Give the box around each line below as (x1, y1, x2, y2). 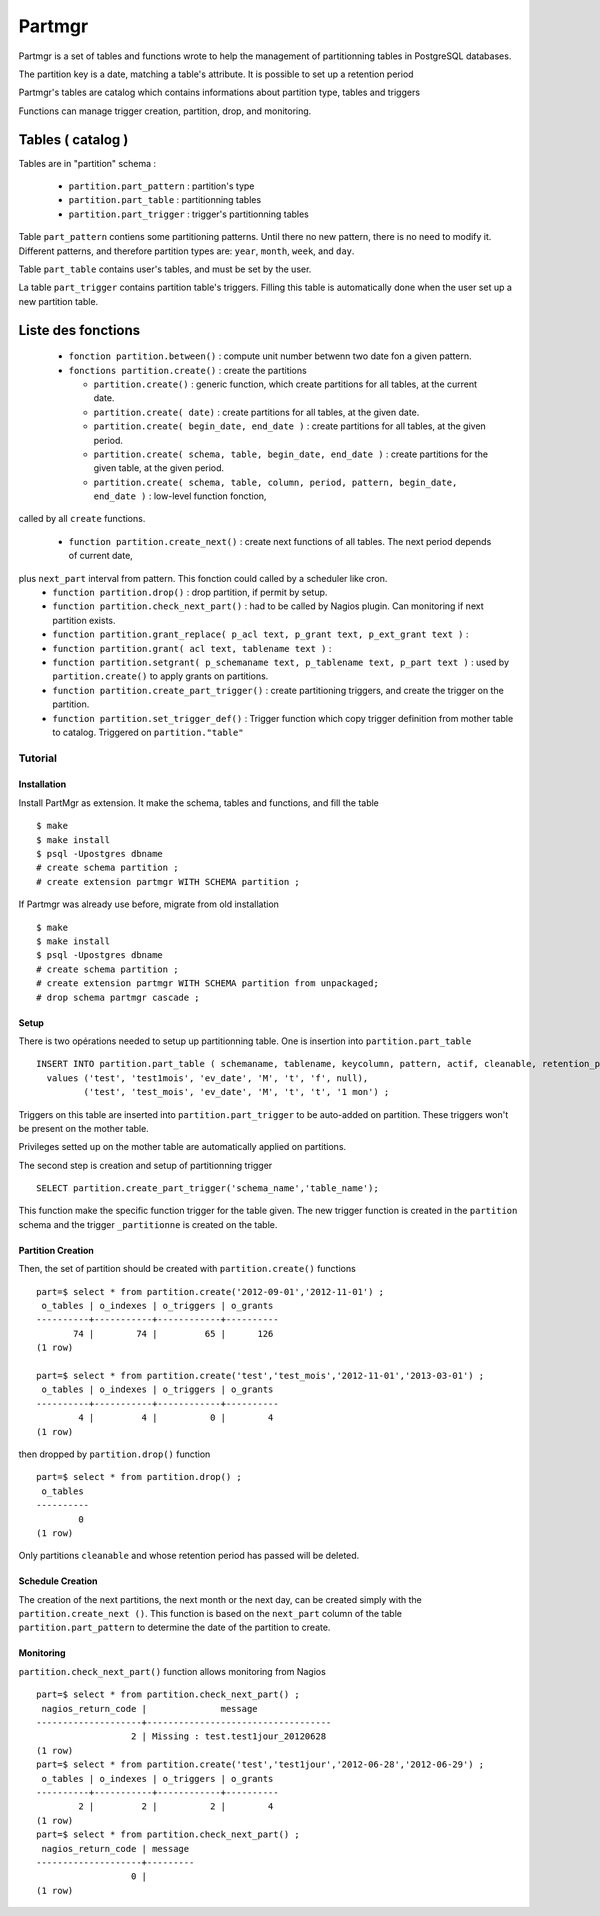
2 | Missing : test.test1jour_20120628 (130, 1731, 327, 1742)
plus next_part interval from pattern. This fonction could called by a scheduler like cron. (18, 572, 388, 584)
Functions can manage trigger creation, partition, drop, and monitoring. (18, 105, 312, 117)
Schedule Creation (18, 1575, 98, 1587)
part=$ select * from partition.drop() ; (36, 1471, 242, 1483)
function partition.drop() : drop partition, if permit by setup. (52, 586, 328, 599)
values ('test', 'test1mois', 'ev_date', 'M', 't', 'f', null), (46, 1072, 369, 1084)
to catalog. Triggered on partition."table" (52, 726, 244, 738)
